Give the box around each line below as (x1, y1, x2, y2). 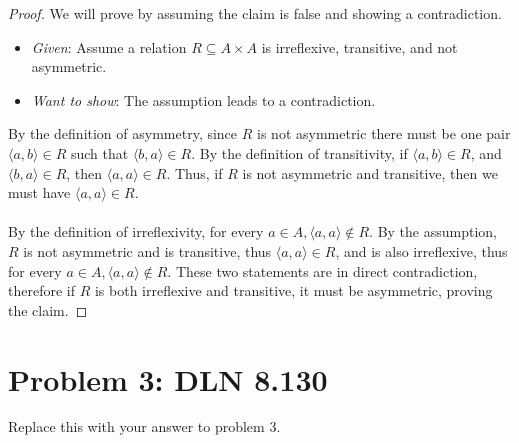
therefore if (8, 280, 75, 301)
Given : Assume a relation (31, 36, 187, 57)
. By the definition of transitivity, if (191, 142, 408, 163)
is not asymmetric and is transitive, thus (23, 240, 272, 261)
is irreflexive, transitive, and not (261, 36, 458, 57)
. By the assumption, (369, 221, 497, 242)
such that (70, 142, 129, 163)
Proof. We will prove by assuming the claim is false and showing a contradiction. (8, 3, 502, 23)
